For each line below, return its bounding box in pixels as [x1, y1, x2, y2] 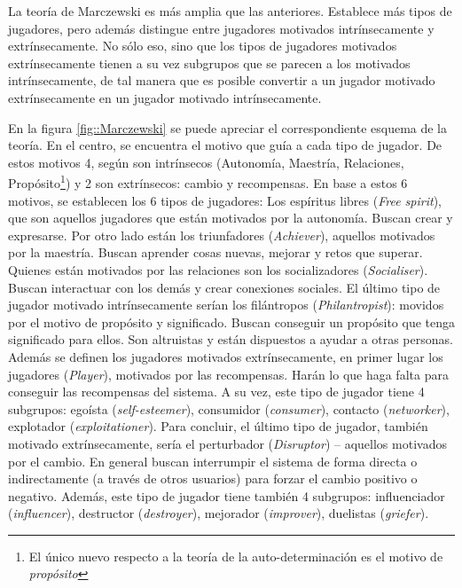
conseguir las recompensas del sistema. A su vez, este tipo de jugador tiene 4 [8, 382, 425, 401]
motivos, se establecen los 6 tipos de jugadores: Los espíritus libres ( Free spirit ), [8, 191, 442, 209]
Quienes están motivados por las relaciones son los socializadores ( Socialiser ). [8, 260, 428, 278]
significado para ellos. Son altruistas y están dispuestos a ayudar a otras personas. [8, 330, 453, 349]
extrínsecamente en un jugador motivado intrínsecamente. [8, 88, 322, 106]
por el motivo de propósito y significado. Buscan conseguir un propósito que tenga [8, 312, 455, 331]
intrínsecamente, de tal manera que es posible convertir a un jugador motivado [8, 71, 435, 90]
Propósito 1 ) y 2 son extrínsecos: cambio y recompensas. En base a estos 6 [8, 171, 408, 192]
